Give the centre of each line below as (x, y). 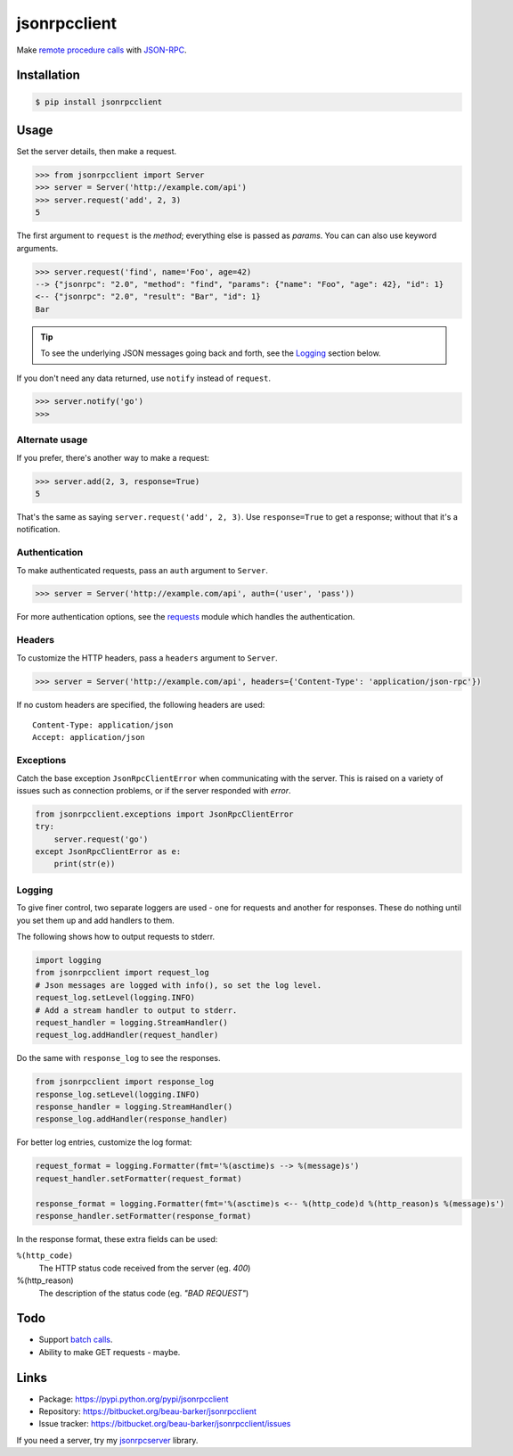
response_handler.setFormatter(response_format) (143, 1216)
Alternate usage (52, 440)
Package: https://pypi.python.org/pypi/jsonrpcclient (134, 1399)
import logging (68, 960)
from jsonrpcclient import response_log (124, 1082)
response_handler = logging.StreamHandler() (134, 1107)
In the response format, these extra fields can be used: (117, 1238)
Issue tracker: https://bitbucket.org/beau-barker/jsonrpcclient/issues (165, 1424)
